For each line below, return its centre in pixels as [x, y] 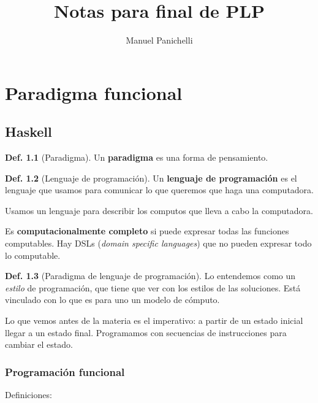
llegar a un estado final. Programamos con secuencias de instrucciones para [146, 332]
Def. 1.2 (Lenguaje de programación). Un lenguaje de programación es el [151, 178]
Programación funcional [65, 371]
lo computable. [33, 255]
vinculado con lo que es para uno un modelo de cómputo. [112, 300]
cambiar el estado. [39, 344]
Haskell [28, 132]
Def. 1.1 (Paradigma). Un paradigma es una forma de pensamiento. [137, 157]
